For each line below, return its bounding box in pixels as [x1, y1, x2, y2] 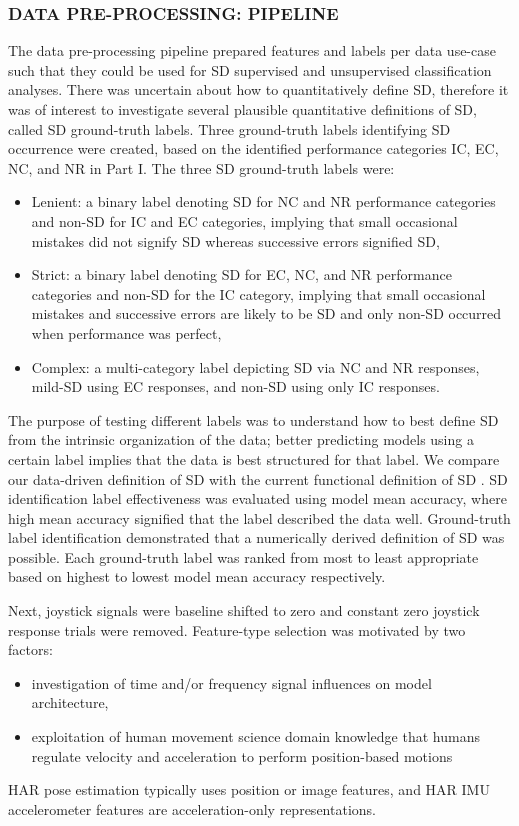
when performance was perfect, [31, 322, 222, 343]
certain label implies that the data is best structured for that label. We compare [8, 448, 500, 469]
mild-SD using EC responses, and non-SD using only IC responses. [31, 376, 440, 397]
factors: [8, 639, 53, 660]
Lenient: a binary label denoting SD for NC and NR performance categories [31, 191, 496, 212]
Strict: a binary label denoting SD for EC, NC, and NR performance [31, 264, 452, 285]
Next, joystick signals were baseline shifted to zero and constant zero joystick [8, 600, 480, 621]
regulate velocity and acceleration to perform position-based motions [31, 745, 453, 766]
